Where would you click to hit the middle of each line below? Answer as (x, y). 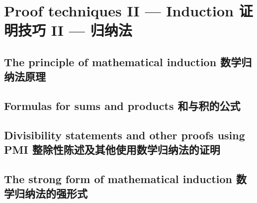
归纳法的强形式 (51, 193)
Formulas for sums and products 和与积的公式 (122, 106)
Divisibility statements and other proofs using (125, 135)
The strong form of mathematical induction (118, 179)
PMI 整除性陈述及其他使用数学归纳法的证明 (112, 150)
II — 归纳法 (91, 30)
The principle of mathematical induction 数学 (123, 61)
